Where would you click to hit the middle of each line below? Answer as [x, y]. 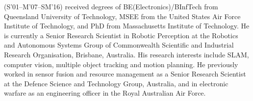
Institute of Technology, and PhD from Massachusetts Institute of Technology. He [127, 26]
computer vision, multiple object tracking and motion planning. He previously [121, 64]
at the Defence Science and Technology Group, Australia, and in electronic [116, 83]
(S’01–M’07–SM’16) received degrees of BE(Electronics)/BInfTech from [111, 6]
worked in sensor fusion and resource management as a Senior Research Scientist [125, 74]
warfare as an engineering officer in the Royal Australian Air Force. [105, 93]
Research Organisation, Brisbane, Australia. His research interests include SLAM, [126, 54]
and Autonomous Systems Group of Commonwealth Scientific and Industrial [119, 45]
